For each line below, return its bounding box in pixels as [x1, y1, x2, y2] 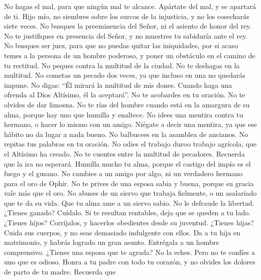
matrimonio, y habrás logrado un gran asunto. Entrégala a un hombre [4, 237, 219, 247]
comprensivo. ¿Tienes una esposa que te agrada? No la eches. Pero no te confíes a [4, 246, 255, 257]
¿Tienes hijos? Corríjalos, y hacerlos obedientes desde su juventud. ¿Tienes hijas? [4, 217, 254, 228]
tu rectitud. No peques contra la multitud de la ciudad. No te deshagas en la [4, 60, 240, 70]
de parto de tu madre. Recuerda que [4, 266, 116, 277]
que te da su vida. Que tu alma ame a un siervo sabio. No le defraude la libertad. [4, 197, 254, 208]
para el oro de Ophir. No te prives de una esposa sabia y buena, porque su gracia [4, 178, 254, 188]
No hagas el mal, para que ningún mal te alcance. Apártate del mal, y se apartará [4, 1, 256, 11]
